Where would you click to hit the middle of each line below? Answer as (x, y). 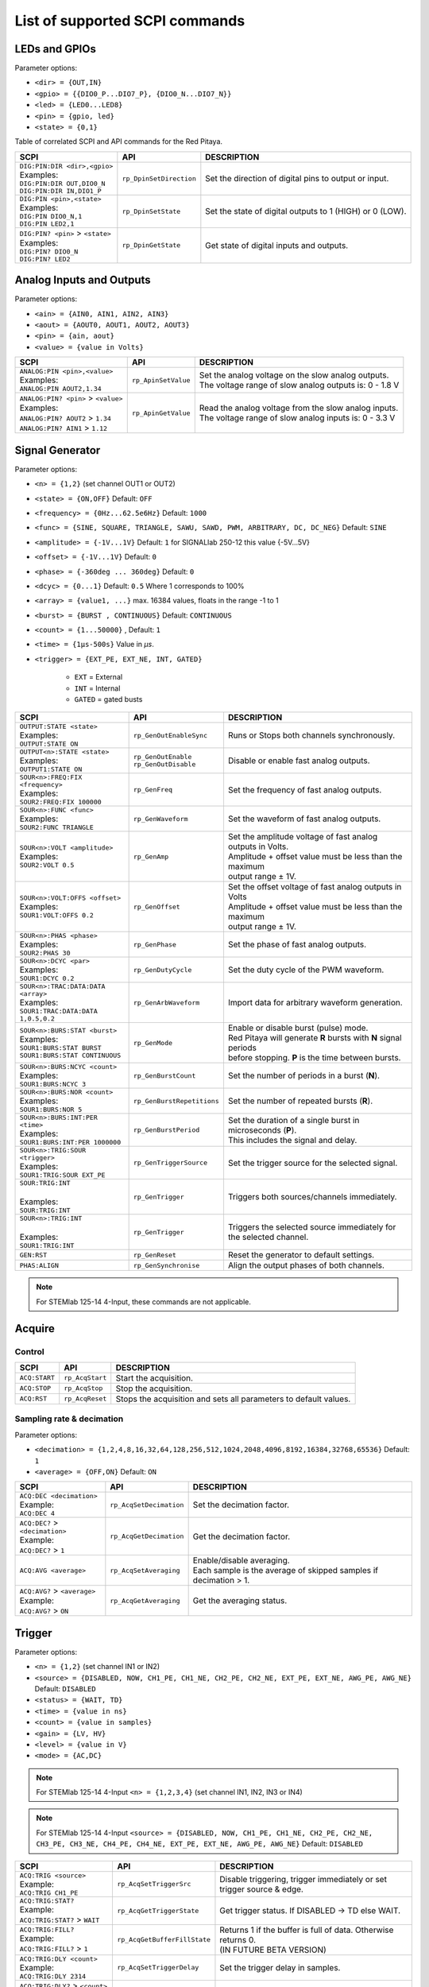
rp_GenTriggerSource (170, 1163)
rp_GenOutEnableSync (170, 735)
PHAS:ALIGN (39, 1265)
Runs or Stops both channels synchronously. (311, 735)
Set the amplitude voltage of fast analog (303, 837)
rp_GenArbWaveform (166, 1003)
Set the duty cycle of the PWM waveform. (306, 970)
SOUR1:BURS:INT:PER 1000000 (70, 1143)
